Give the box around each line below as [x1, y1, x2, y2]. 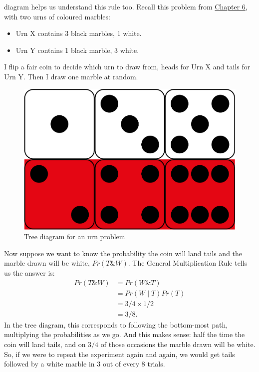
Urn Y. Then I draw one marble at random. [4, 71, 138, 81]
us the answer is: [4, 268, 55, 278]
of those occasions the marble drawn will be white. [100, 339, 256, 349]
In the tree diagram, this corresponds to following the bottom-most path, [4, 319, 228, 330]
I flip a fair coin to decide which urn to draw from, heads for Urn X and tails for [4, 61, 251, 72]
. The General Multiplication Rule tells [128, 258, 248, 268]
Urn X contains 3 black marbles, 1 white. [15, 28, 142, 38]
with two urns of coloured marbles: [4, 11, 110, 21]
